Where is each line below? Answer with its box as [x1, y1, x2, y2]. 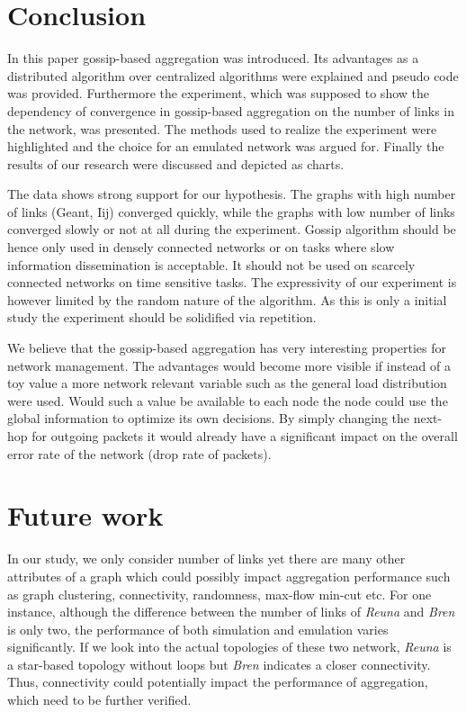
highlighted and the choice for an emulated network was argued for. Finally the [7, 137, 444, 156]
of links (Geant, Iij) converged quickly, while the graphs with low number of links [7, 202, 455, 221]
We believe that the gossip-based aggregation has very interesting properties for [7, 338, 446, 357]
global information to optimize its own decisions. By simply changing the [7, 409, 409, 428]
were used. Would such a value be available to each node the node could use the [7, 391, 448, 410]
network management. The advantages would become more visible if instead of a [7, 356, 451, 374]
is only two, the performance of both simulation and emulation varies [7, 619, 389, 638]
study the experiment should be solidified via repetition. [7, 308, 317, 327]
